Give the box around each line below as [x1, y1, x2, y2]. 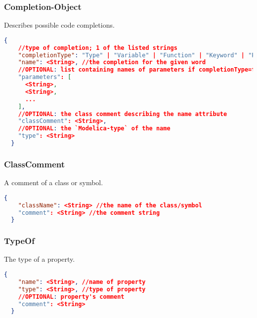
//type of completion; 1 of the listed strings [18, 44, 177, 51]
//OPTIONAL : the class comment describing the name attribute [18, 110, 227, 118]
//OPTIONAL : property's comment [18, 293, 125, 300]
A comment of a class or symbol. [4, 177, 103, 188]
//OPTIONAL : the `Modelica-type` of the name [18, 125, 171, 132]
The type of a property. [4, 254, 75, 264]
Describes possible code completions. [4, 20, 115, 30]
